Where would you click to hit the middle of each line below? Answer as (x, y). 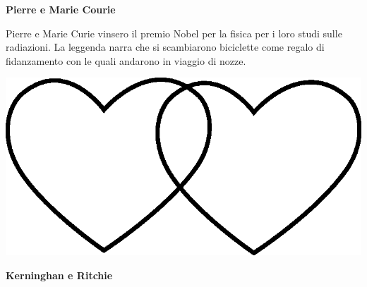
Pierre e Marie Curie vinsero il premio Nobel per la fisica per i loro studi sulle (174, 33)
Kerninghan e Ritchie (59, 275)
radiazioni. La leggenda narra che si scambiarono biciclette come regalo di (165, 47)
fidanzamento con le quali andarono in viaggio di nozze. (126, 60)
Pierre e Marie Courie (61, 9)
